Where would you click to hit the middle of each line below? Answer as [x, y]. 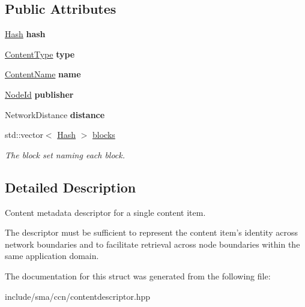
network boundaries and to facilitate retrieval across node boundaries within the [152, 244]
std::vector [24, 135]
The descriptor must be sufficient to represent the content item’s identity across [151, 232]
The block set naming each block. [65, 154]
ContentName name [43, 74]
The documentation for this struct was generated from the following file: [138, 276]
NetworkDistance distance [55, 114]
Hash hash [25, 34]
